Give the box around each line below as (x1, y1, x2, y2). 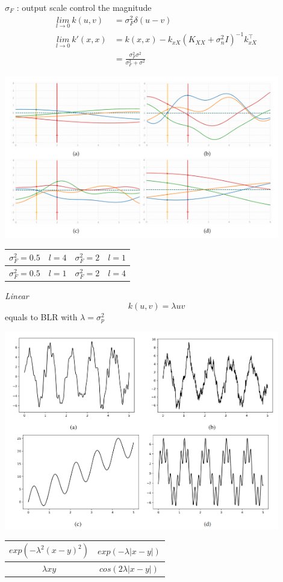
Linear (5, 289, 29, 302)
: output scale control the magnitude (16, 1, 152, 13)
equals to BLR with (5, 310, 78, 323)
